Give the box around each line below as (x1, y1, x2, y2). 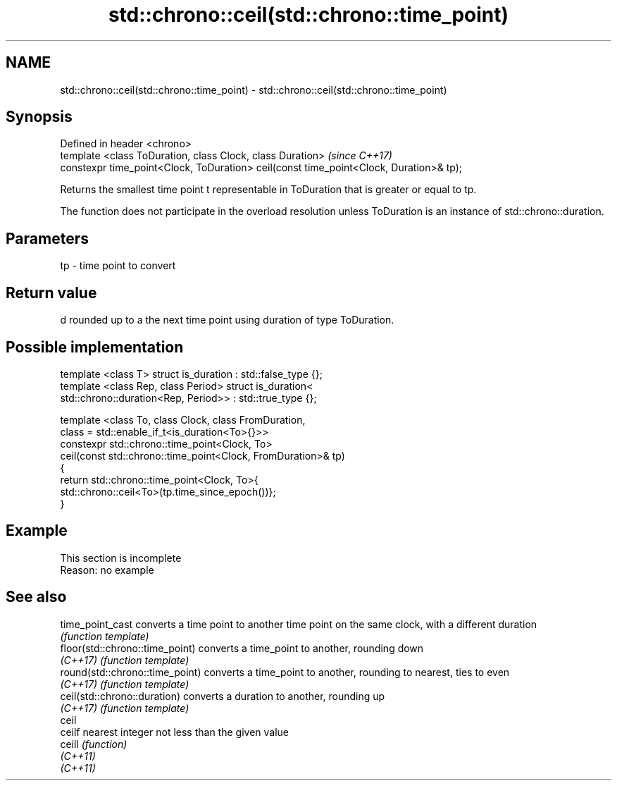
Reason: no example (60, 563, 154, 576)
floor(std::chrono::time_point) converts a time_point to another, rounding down (60, 641, 424, 654)
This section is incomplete (60, 551, 182, 564)
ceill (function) (60, 737, 127, 750)
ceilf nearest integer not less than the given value (60, 725, 289, 738)
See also (6, 588, 67, 606)
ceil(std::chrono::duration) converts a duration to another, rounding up (60, 689, 385, 702)
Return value (6, 283, 97, 302)
